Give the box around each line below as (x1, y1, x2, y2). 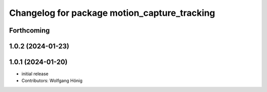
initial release (21, 71, 49, 77)
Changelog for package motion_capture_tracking (9, 7, 215, 18)
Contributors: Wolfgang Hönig (21, 78, 83, 84)
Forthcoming (9, 26, 50, 35)
